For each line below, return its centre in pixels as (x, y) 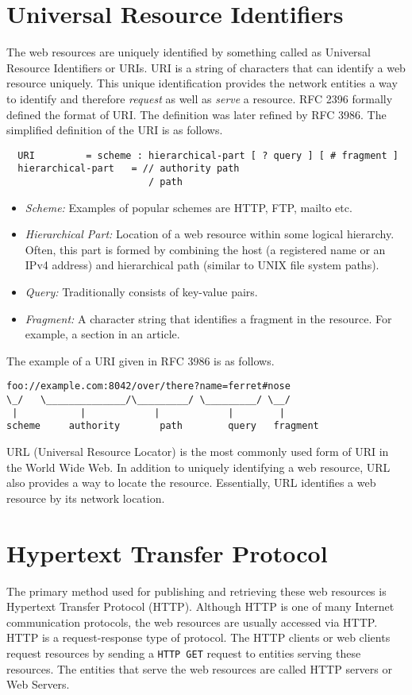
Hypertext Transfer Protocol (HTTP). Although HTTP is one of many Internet (200, 606)
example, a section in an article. (102, 334)
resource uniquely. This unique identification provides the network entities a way (202, 83)
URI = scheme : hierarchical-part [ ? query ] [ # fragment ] (208, 155)
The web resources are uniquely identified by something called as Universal (189, 52)
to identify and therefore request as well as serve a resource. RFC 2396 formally (200, 98)
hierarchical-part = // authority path (129, 169)
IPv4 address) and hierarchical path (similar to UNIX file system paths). (202, 265)
